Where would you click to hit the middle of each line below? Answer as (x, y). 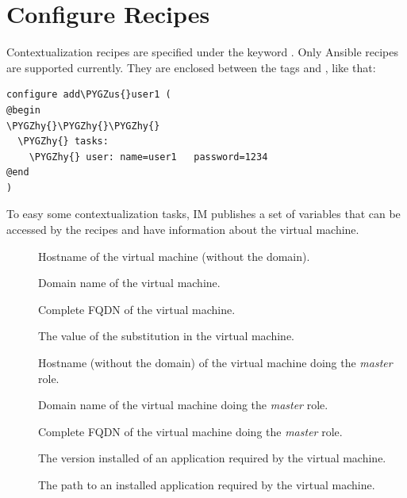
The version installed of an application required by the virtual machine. (212, 458)
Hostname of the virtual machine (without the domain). (174, 256)
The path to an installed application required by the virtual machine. (207, 485)
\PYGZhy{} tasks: (63, 142)
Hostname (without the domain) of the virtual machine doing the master (215, 363)
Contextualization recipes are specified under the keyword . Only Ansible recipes (203, 52)
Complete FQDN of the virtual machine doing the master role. (190, 431)
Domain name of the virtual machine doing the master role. (183, 405)
